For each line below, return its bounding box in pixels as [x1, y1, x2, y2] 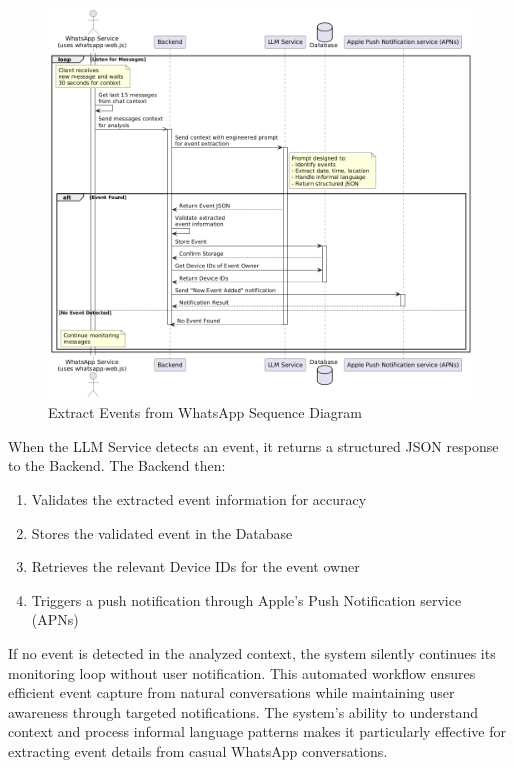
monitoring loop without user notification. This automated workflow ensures [8, 662, 476, 683]
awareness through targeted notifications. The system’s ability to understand [8, 701, 479, 722]
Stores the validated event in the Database [31, 522, 293, 543]
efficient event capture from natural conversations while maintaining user [8, 682, 455, 703]
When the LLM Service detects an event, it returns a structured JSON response [8, 435, 499, 456]
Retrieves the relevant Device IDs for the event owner [31, 556, 360, 577]
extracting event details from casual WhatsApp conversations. [8, 740, 388, 761]
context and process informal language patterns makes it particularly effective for [8, 721, 506, 742]
